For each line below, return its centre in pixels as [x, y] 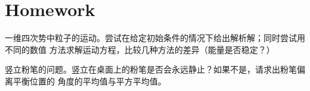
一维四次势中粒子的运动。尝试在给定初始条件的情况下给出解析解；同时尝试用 [155, 38]
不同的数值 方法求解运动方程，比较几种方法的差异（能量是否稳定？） [140, 49]
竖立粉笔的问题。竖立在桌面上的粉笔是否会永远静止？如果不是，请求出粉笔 [151, 69]
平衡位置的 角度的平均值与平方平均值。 [89, 81]
